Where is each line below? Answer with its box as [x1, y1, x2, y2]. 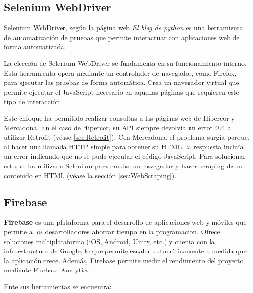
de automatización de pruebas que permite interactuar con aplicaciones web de [4, 32, 240, 42]
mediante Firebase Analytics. [4, 265, 91, 275]
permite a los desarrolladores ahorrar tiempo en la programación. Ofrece [4, 226, 220, 236]
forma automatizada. [4, 42, 66, 52]
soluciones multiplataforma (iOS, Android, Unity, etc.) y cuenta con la [4, 236, 215, 246]
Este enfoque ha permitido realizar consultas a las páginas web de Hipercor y [4, 112, 235, 123]
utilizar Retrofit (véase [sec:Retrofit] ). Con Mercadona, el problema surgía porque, [4, 132, 250, 142]
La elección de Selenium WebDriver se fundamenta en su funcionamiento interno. [4, 58, 247, 68]
